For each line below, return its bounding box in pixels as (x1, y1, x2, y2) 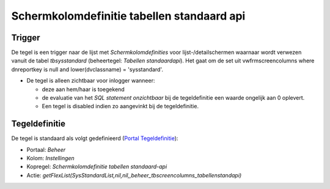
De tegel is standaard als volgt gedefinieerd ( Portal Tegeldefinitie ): (11, 135, 178, 142)
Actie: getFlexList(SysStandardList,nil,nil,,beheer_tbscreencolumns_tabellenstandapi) (26, 171, 242, 179)
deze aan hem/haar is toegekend (42, 86, 125, 93)
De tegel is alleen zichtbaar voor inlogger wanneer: (26, 77, 155, 84)
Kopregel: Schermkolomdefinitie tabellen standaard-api (26, 163, 167, 171)
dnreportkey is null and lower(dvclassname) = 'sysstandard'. (11, 65, 163, 73)
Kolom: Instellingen (26, 155, 75, 162)
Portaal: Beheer (26, 146, 66, 153)
